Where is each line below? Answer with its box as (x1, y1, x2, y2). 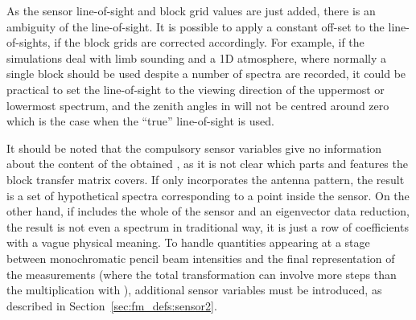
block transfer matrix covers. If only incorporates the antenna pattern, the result (6, 170, 405, 187)
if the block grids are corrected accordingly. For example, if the (54, 34, 365, 51)
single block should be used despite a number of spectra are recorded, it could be (6, 65, 406, 82)
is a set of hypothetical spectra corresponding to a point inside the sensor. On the (6, 187, 410, 203)
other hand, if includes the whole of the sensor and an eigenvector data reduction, (6, 203, 410, 219)
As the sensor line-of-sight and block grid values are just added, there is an (6, 2, 376, 18)
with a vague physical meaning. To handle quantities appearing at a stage (6, 234, 370, 251)
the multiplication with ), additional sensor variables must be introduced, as (6, 281, 382, 298)
